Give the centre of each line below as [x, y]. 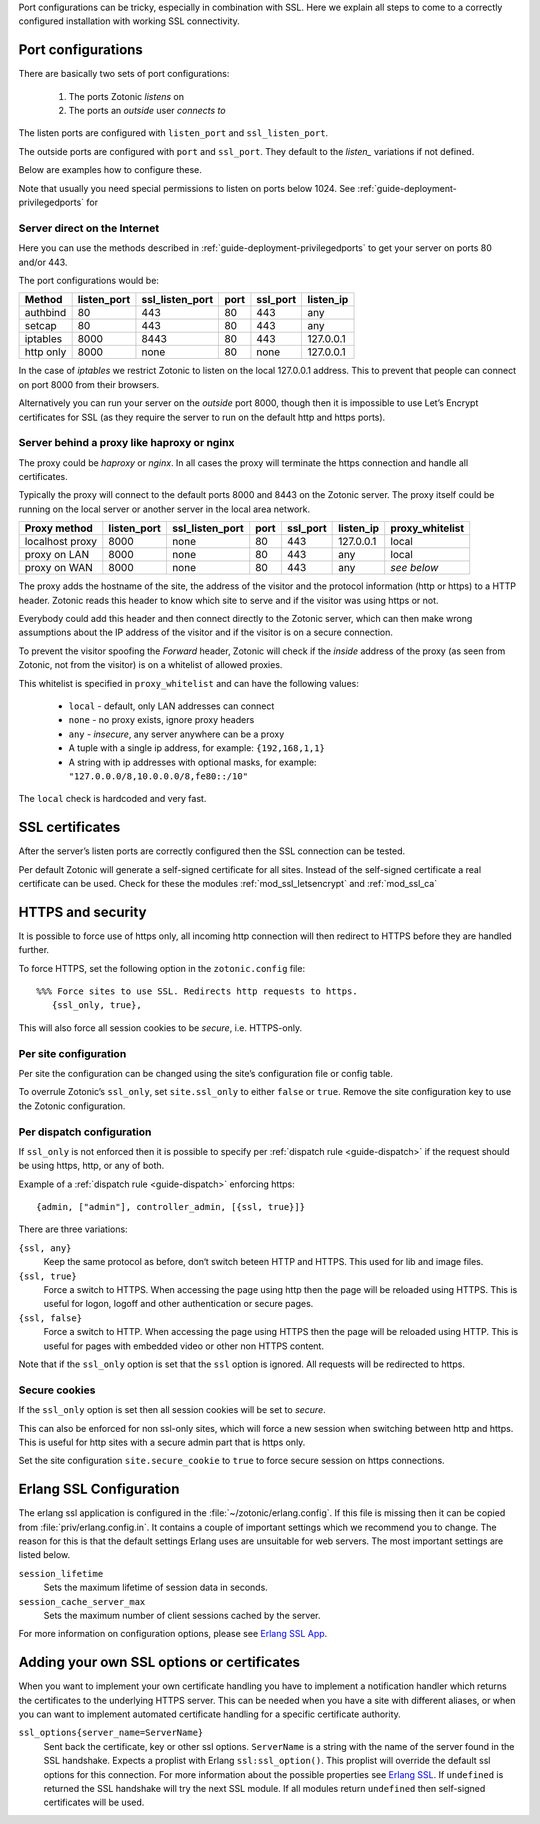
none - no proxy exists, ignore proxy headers [161, 720]
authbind [45, 313]
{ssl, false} [50, 1318]
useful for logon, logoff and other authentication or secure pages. [178, 1304]
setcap [40, 326]
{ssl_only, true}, [96, 1005]
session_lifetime [61, 1573]
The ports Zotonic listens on [126, 96]
